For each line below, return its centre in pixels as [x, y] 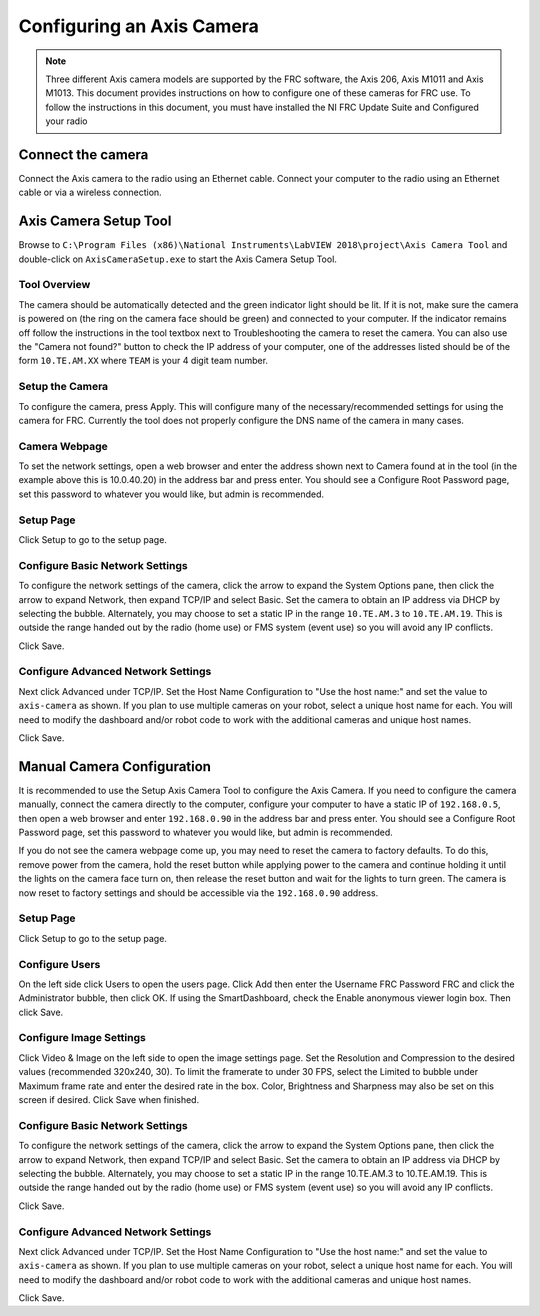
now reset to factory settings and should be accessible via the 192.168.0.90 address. [198, 892]
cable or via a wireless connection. [90, 192]
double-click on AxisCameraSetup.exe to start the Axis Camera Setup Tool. [177, 259]
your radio [66, 121]
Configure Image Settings [82, 1038]
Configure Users [59, 964]
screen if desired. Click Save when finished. [109, 1100]
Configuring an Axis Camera [139, 26]
